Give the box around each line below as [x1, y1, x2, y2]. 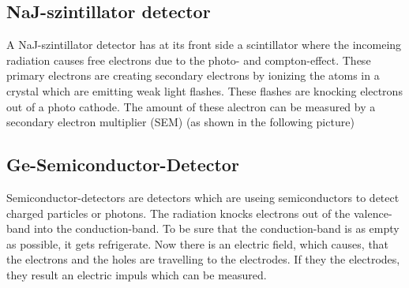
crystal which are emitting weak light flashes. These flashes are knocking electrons [6, 82, 403, 99]
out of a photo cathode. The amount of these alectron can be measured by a [6, 98, 376, 114]
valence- [353, 204, 392, 221]
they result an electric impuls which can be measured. [6, 266, 267, 282]
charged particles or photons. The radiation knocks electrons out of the [6, 204, 351, 221]
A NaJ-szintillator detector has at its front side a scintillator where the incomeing [6, 36, 402, 53]
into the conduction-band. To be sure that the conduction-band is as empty [34, 220, 400, 237]
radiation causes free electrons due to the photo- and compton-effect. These [6, 51, 371, 68]
